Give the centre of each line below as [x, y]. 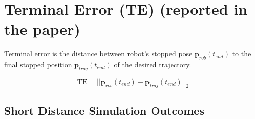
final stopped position [38, 64]
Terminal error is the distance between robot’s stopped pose [98, 54]
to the [242, 54]
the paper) [42, 29]
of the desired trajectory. [153, 64]
